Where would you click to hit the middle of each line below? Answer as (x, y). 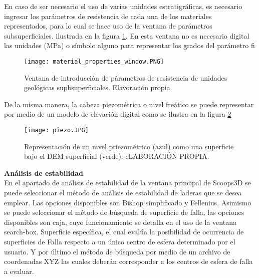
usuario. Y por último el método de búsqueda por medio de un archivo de (117, 251)
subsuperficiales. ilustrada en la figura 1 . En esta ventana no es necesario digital (127, 35)
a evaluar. (19, 271)
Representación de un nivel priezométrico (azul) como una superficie (129, 146)
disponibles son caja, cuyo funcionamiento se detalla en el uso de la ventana (120, 222)
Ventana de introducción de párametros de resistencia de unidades (126, 77)
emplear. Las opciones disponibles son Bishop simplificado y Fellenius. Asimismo (128, 202)
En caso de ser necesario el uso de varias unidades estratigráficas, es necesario (123, 6)
